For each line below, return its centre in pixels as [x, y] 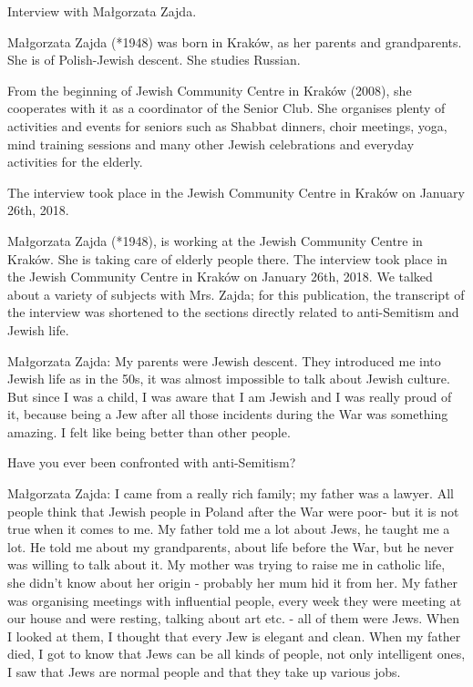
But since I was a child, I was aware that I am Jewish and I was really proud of [230, 396]
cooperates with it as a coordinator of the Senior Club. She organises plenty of [226, 108]
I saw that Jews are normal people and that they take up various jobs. [204, 672]
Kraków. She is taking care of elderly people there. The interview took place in [227, 258]
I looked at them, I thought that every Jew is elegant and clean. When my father [234, 636]
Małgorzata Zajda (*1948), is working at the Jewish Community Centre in [215, 240]
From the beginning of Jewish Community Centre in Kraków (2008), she [210, 90]
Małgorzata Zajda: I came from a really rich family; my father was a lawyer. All [231, 493]
